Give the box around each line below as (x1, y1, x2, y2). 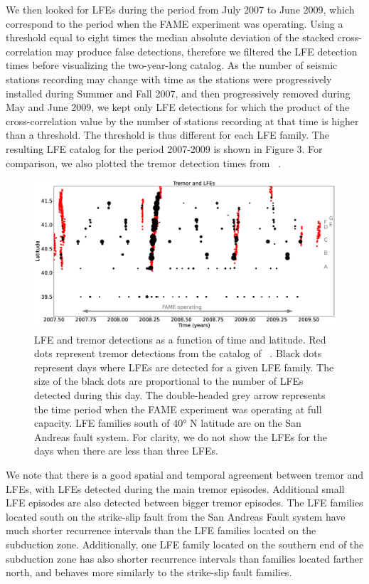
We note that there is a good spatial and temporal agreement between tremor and (6, 467, 364, 482)
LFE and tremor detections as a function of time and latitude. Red (34, 331, 326, 346)
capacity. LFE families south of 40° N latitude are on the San (34, 415, 301, 430)
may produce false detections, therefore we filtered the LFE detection (55, 43, 358, 58)
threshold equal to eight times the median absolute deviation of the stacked (6, 30, 334, 45)
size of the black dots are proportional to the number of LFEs (34, 373, 304, 388)
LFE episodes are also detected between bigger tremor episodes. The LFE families (6, 495, 363, 510)
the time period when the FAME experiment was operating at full (34, 401, 322, 416)
